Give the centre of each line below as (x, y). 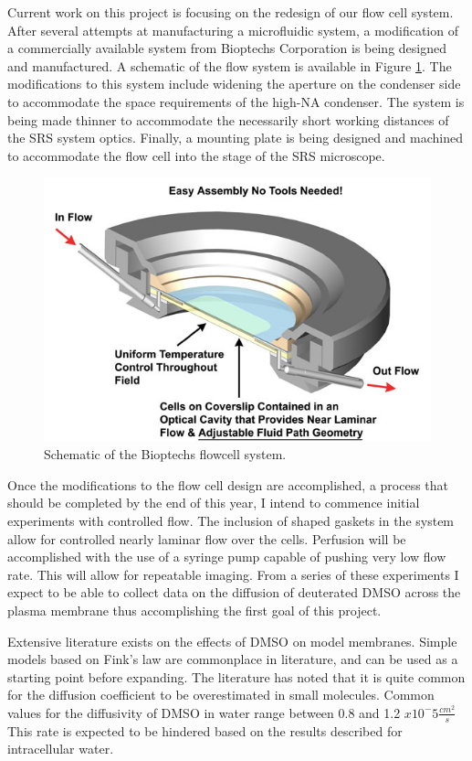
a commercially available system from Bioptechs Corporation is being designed (227, 48)
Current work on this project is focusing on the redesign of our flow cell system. (231, 12)
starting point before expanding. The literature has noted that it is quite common (236, 676)
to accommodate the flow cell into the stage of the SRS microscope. (196, 155)
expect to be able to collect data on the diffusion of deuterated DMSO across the (234, 592)
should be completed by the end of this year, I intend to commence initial (214, 503)
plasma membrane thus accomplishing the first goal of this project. (194, 610)
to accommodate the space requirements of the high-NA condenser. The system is (236, 101)
